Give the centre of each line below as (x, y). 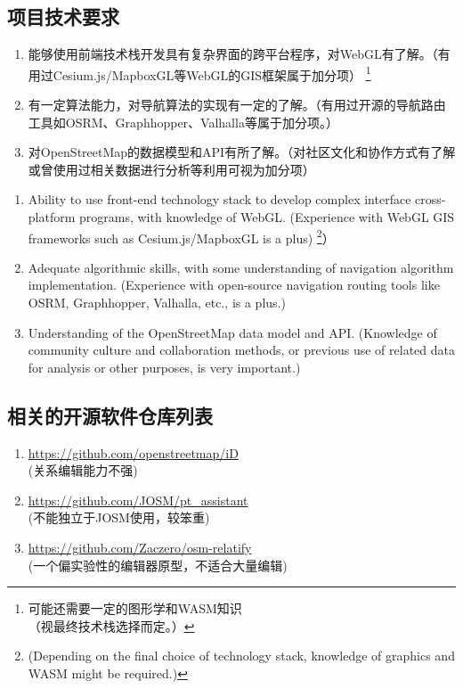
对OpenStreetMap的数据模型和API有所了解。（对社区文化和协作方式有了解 (242, 152)
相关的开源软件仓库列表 (110, 415)
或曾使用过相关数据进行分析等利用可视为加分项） (171, 169)
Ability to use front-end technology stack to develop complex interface (219, 199)
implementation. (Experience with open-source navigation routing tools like (234, 285)
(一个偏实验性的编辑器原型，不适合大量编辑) (158, 565)
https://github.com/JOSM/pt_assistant (138, 500)
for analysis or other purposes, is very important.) (164, 367)
